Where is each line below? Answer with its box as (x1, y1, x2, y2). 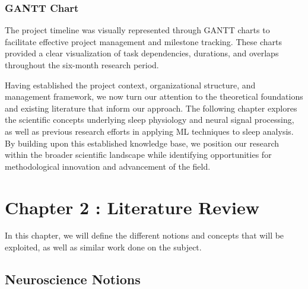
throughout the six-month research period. (5, 59, 159, 71)
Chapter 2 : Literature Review (5, 195, 259, 219)
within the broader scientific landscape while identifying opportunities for (5, 148, 272, 161)
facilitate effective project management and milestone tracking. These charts (5, 35, 282, 47)
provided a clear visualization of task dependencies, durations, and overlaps (5, 47, 279, 59)
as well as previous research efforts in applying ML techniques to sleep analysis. (5, 125, 294, 137)
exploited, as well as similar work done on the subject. (5, 241, 202, 253)
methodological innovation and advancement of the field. (5, 160, 211, 172)
